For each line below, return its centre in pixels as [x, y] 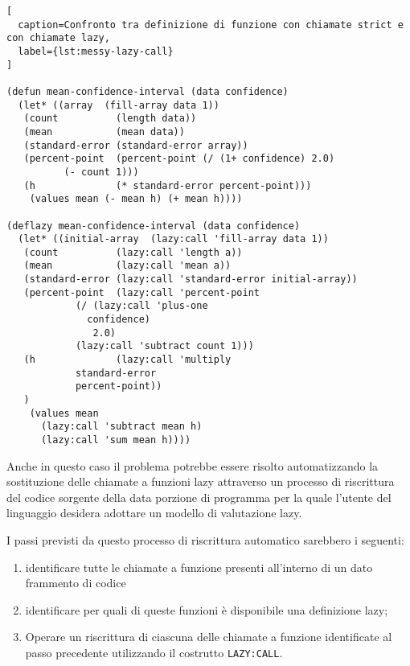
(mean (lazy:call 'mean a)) [127, 266]
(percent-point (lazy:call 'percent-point [141, 292]
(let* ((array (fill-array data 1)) [119, 105]
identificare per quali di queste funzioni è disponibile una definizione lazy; [207, 609]
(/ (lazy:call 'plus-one [141, 306]
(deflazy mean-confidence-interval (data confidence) [154, 226]
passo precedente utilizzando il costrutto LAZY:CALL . [154, 652]
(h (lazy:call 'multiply [127, 360]
